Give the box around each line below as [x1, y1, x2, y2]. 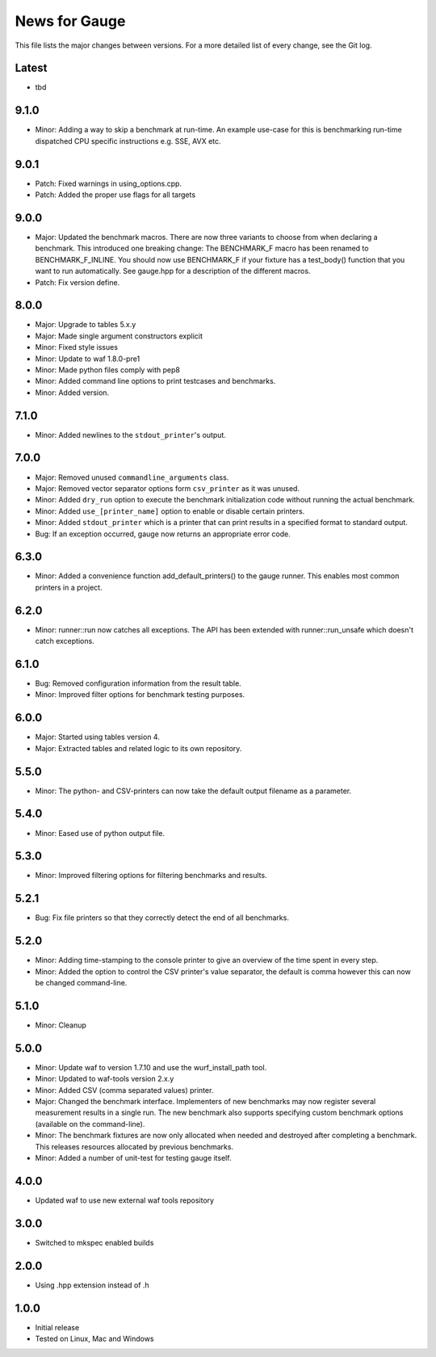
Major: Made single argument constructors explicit [35, 331, 203, 341]
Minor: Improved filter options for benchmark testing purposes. [35, 690, 245, 700]
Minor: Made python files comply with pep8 [35, 364, 181, 375]
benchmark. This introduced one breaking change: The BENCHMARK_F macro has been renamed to [35, 243, 369, 254]
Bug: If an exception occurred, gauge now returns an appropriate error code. [35, 529, 291, 539]
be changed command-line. [35, 978, 128, 988]
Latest [15, 61, 48, 75]
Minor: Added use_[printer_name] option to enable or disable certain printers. [35, 506, 305, 516]
